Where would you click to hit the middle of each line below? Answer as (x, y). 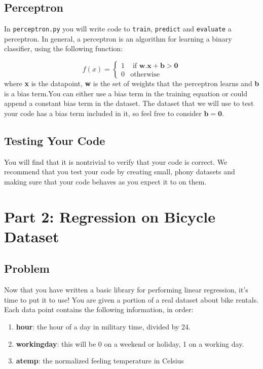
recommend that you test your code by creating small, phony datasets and (120, 172)
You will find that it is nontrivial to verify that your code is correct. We (116, 161)
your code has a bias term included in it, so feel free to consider (103, 113)
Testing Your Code (55, 140)
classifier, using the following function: (64, 48)
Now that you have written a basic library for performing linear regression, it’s (126, 290)
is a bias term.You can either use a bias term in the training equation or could (126, 93)
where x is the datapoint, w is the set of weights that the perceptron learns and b (132, 83)
